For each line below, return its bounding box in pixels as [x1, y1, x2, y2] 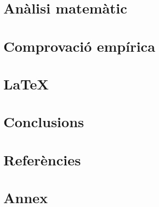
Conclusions [3, 112, 84, 132]
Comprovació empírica [3, 36, 156, 56]
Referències [3, 149, 81, 169]
